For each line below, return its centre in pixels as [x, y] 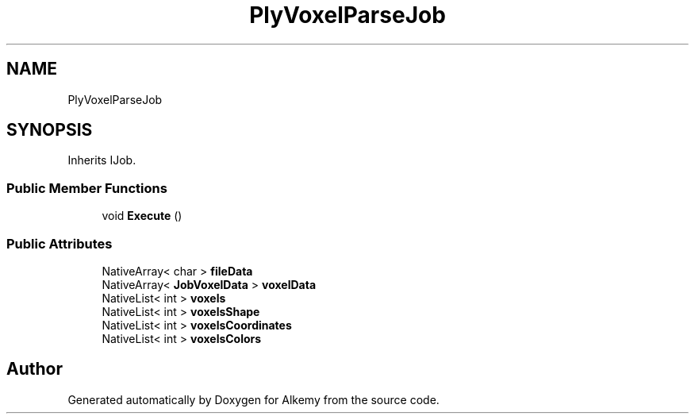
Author [35, 369]
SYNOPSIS [50, 130]
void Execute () [142, 216]
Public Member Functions [87, 188]
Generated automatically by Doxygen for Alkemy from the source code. [253, 399]
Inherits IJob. [102, 160]
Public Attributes [60, 243]
